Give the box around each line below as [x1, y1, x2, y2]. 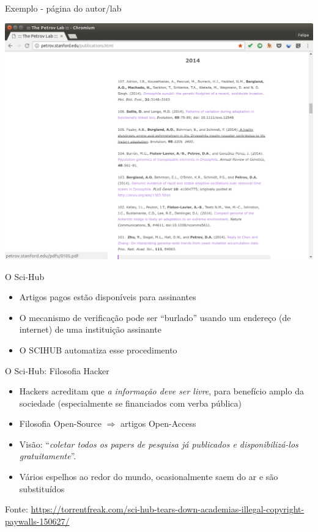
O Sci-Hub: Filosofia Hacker [5, 364, 109, 377]
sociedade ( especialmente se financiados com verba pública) [19, 396, 242, 409]
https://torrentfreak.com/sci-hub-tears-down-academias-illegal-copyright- [31, 503, 305, 515]
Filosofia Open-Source [19, 417, 102, 430]
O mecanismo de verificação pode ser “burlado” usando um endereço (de [19, 311, 291, 323]
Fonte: [5, 503, 28, 515]
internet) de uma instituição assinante [19, 323, 161, 336]
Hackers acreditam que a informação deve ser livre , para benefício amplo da [19, 385, 304, 397]
